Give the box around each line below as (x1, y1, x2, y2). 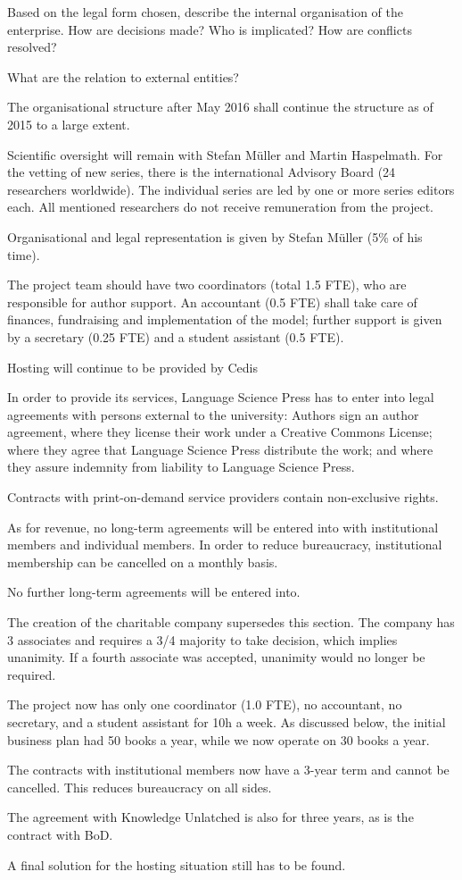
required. (7, 665, 56, 683)
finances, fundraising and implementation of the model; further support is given (7, 310, 442, 329)
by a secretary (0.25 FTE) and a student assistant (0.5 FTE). (7, 327, 344, 346)
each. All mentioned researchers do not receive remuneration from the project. (7, 197, 433, 216)
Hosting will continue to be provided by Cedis (7, 357, 258, 376)
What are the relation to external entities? (7, 67, 239, 86)
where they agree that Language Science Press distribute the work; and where (7, 440, 433, 458)
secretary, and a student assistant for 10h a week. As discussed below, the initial (7, 713, 446, 731)
